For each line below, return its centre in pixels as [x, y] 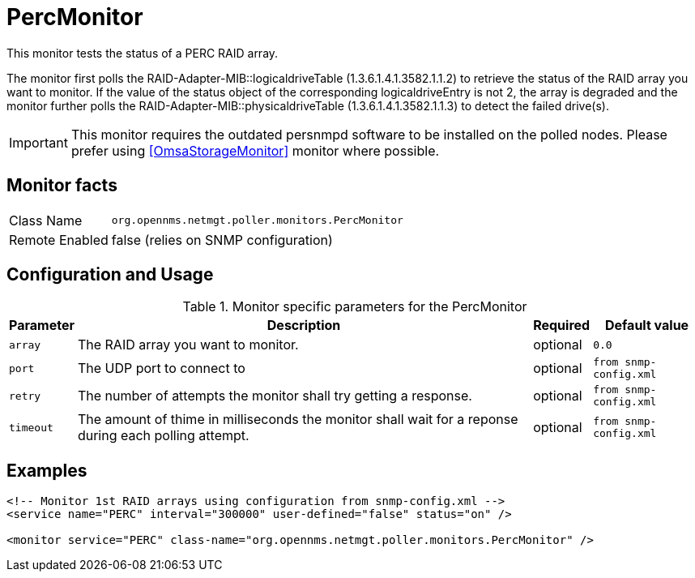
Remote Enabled [59, 240]
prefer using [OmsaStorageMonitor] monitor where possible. [255, 150]
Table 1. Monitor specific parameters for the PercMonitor [355, 307]
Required [562, 325]
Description [304, 325]
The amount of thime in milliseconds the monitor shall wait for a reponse [298, 420]
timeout [31, 427]
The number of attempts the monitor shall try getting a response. [275, 396]
